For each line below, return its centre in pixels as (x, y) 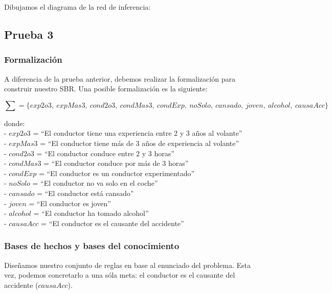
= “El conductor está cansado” (85, 193)
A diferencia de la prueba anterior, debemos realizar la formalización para (120, 78)
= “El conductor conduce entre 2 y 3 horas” (105, 153)
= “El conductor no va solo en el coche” (95, 183)
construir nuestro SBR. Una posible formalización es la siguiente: (106, 89)
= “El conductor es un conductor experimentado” (117, 173)
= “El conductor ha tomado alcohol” (91, 213)
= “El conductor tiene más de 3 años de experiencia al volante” (140, 143)
